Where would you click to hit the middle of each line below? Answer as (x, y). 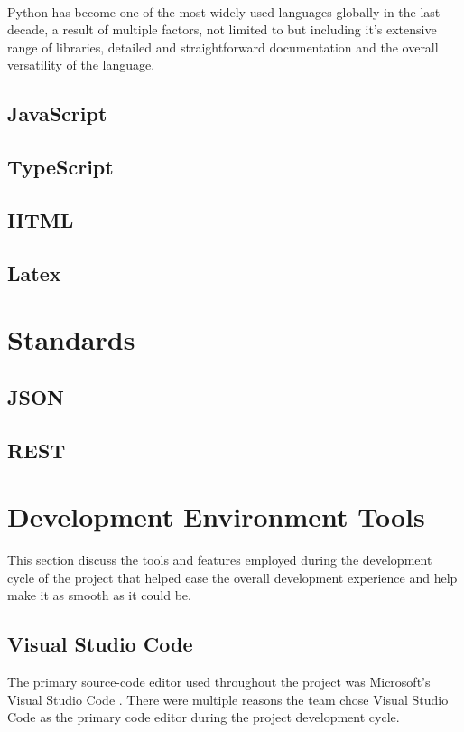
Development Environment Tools (216, 516)
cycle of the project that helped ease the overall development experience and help (232, 577)
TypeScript (60, 167)
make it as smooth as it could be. (99, 595)
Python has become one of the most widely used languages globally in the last (224, 11)
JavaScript (57, 113)
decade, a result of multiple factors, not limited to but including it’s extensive (222, 29)
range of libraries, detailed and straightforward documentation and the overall (223, 47)
